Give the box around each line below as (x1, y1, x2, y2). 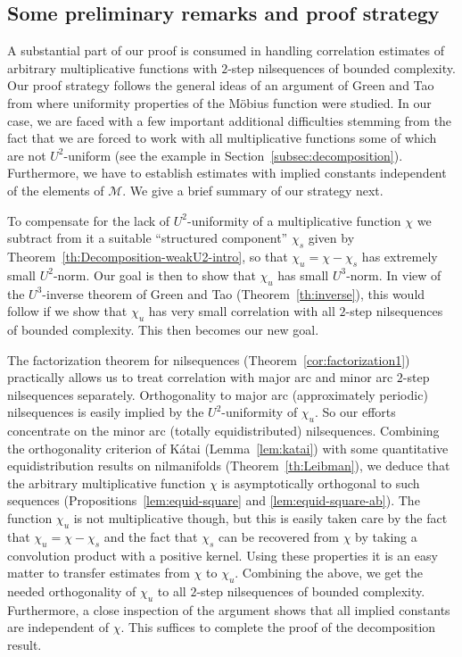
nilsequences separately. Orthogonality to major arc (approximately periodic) (7, 385, 428, 403)
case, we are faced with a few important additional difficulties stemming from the (7, 111, 452, 129)
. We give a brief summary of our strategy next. (122, 180, 384, 199)
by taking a (355, 527, 417, 545)
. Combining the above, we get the (235, 563, 424, 582)
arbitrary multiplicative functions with (7, 58, 218, 77)
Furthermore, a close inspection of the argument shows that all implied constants (7, 600, 450, 619)
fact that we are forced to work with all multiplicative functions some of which (7, 129, 437, 147)
